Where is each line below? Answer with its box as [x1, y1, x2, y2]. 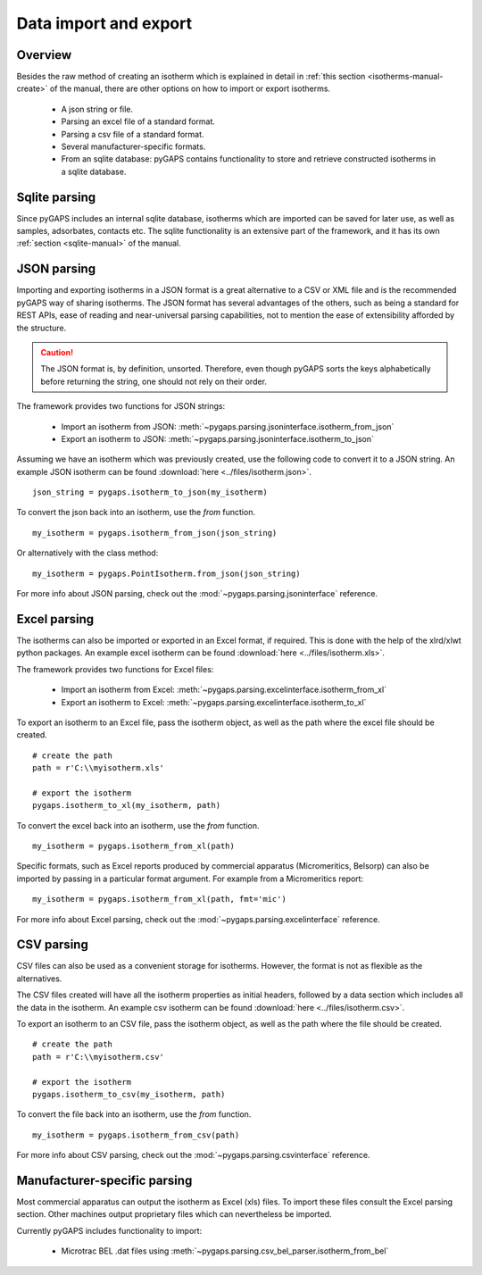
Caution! [40, 346, 74, 357]
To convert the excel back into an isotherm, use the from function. [16, 820, 260, 830]
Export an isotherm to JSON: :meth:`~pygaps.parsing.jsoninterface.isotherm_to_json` [61, 433, 375, 444]
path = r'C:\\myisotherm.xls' [32, 763, 165, 773]
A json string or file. [61, 104, 134, 114]
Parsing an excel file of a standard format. [61, 116, 216, 127]
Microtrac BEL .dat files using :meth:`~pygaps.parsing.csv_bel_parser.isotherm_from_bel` [61, 1246, 389, 1256]
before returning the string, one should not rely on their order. [40, 376, 268, 387]
